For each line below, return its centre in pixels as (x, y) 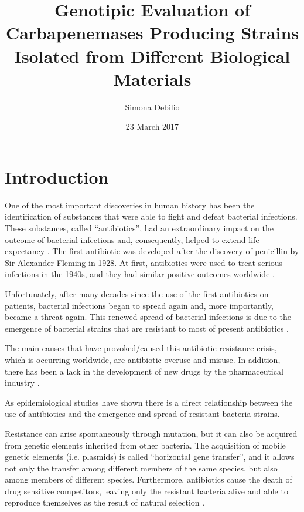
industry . (22, 383)
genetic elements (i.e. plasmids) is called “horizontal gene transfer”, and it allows (150, 457)
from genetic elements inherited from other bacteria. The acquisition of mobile (145, 445)
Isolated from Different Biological (152, 55)
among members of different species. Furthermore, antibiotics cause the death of (148, 479)
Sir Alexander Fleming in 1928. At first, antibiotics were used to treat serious (144, 262)
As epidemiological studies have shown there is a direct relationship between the (149, 402)
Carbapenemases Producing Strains (152, 33)
